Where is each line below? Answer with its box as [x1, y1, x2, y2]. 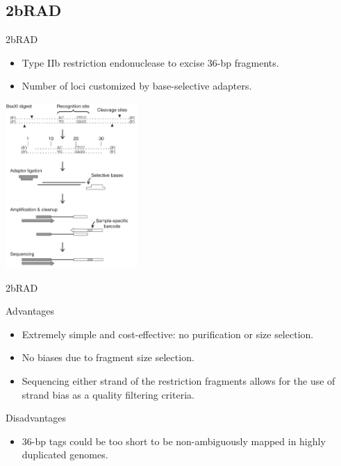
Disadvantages [6, 410, 67, 425]
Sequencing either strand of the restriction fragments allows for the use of [22, 373, 335, 388]
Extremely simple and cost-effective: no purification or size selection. [22, 326, 314, 341]
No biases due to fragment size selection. [22, 350, 194, 365]
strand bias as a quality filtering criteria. [22, 387, 194, 401]
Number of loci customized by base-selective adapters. [22, 78, 252, 93]
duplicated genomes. [22, 447, 108, 462]
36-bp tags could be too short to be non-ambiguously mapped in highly [22, 433, 326, 448]
